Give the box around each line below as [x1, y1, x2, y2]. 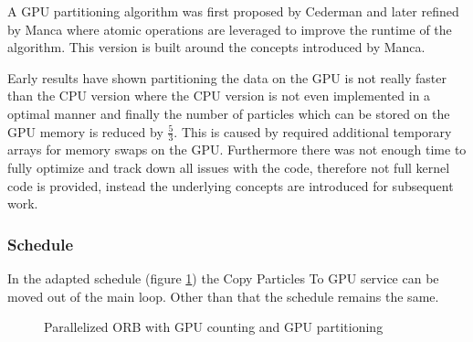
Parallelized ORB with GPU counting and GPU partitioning [44, 317, 384, 337]
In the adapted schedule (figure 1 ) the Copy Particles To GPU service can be [7, 268, 439, 287]
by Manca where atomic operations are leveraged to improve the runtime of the [7, 19, 452, 38]
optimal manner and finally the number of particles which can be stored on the [7, 103, 450, 123]
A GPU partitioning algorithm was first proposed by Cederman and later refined [7, 2, 459, 20]
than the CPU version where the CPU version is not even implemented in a [7, 86, 431, 105]
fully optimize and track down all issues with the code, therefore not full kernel [7, 157, 450, 176]
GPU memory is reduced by [7, 122, 163, 141]
